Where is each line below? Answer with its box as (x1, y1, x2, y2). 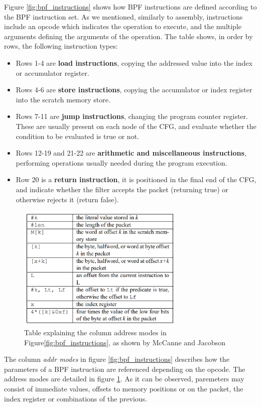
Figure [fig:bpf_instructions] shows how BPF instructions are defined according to (4, 2, 257, 12)
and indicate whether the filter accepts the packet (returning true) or (16, 184, 228, 194)
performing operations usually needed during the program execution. (16, 157, 227, 168)
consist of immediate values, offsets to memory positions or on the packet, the (4, 383, 243, 394)
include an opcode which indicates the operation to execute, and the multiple (4, 21, 242, 32)
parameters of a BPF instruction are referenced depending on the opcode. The (4, 363, 245, 374)
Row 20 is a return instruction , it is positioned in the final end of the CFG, (16, 174, 256, 185)
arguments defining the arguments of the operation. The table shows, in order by (4, 31, 253, 41)
